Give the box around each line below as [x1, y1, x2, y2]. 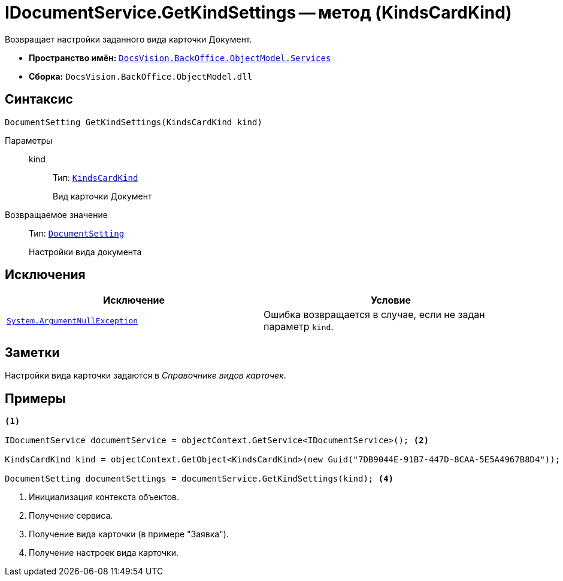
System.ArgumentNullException [7, 316, 138, 325]
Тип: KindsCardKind [53, 172, 138, 183]
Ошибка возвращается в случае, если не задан [264, 308, 485, 321]
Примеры [5, 391, 66, 406]
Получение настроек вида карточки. [29, 547, 178, 558]
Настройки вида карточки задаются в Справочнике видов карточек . [5, 370, 286, 381]
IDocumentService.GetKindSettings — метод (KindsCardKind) [5, 2, 512, 23]
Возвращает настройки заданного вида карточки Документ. [5, 34, 252, 44]
